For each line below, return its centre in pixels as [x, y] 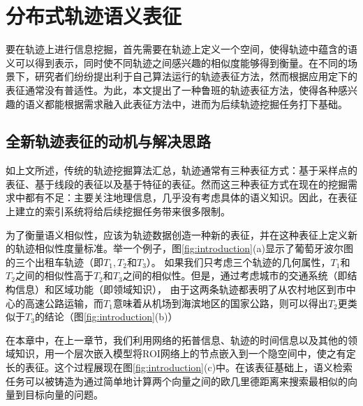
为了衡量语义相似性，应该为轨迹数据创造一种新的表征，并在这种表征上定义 [177, 234]
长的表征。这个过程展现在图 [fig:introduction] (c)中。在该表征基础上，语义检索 [179, 367]
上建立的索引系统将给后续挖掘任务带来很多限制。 [118, 211]
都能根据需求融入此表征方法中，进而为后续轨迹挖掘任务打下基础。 [196, 103]
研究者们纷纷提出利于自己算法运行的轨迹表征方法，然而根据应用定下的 [196, 76]
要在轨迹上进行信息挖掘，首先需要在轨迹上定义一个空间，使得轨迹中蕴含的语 [181, 49]
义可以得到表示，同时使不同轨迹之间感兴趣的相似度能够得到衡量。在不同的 [177, 62]
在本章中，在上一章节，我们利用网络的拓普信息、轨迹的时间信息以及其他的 [177, 339]
